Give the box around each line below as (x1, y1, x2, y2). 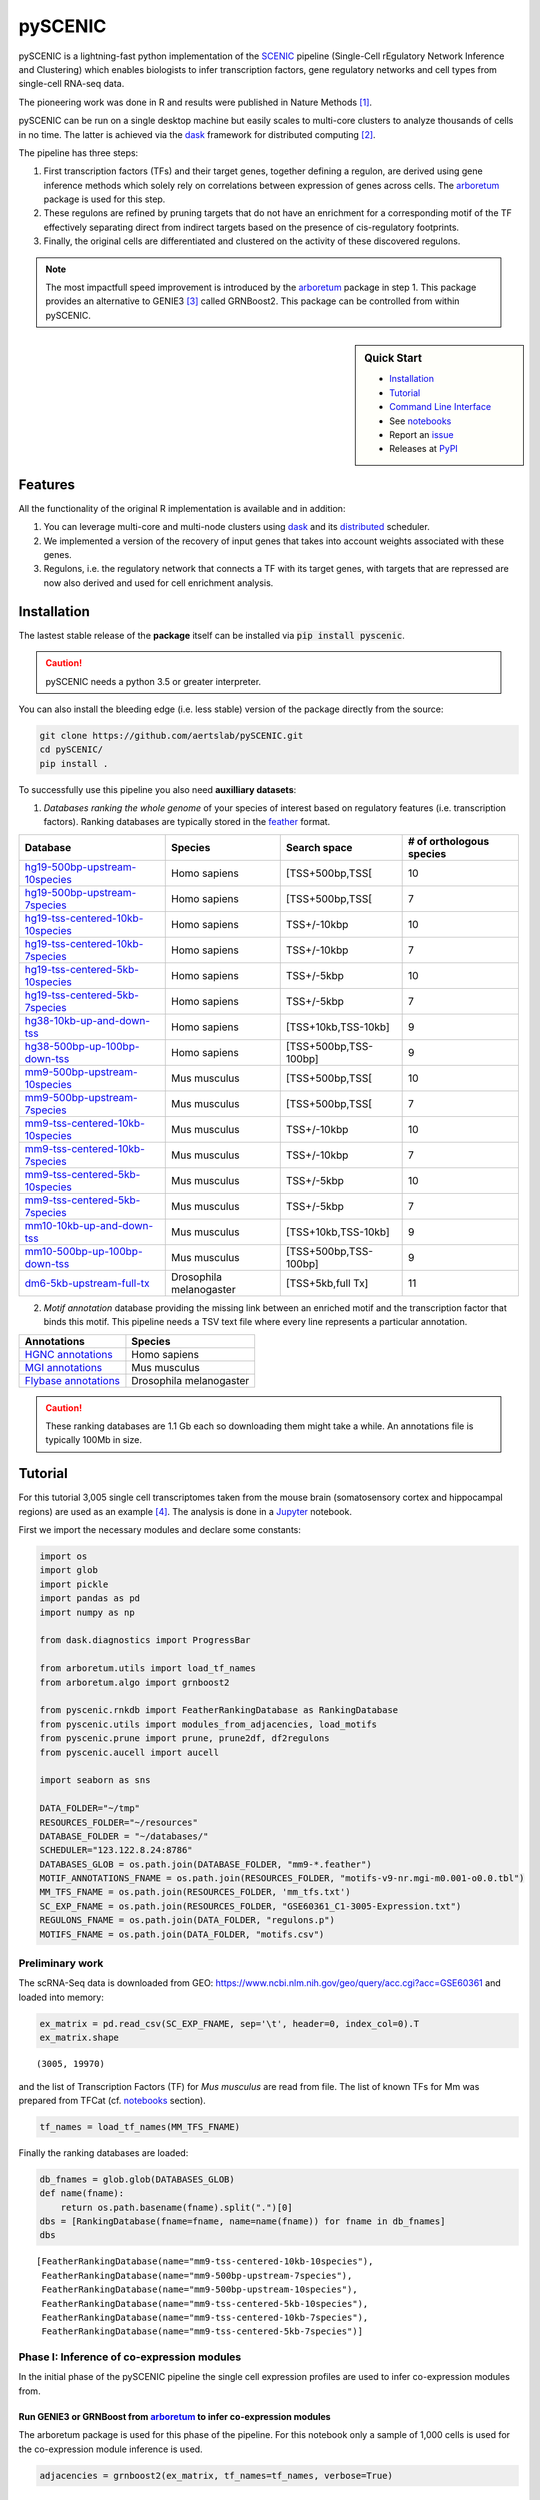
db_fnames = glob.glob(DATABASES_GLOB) (39, 2173, 235, 2185)
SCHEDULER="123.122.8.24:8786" (39, 1845, 194, 1856)
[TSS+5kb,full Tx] (285, 1276, 369, 1290)
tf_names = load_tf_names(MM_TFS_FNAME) (39, 2121, 240, 2132)
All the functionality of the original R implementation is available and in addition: (18, 502, 346, 514)
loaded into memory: (18, 1991, 104, 2003)
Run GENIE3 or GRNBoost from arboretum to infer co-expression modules (18, 2410, 331, 2422)
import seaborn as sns (39, 1775, 151, 1786)
